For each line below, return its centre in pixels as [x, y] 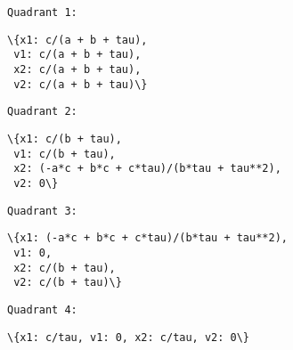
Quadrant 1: [42, 12]
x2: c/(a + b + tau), [77, 69]
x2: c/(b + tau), [65, 268]
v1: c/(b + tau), [65, 154]
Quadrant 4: [42, 309]
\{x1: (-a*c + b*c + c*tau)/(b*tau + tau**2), [147, 238]
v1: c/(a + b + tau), [77, 55]
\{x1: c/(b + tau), [65, 138]
